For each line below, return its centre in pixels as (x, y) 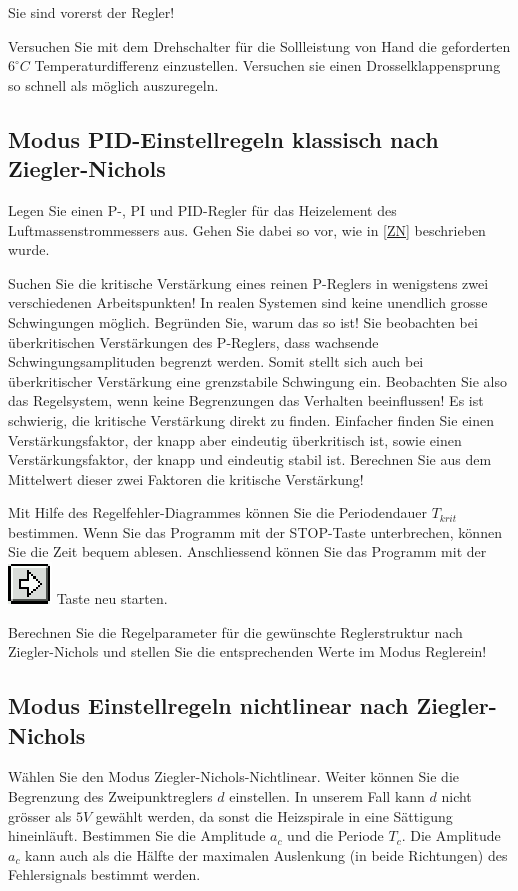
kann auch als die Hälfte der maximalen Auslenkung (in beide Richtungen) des (266, 854)
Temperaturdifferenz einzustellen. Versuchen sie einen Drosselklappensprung (267, 65)
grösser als (40, 815)
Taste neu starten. (112, 598)
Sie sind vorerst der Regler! (91, 12)
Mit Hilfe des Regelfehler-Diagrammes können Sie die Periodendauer (217, 512)
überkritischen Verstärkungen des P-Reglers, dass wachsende (193, 341)
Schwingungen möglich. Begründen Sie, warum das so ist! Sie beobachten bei (243, 321)
